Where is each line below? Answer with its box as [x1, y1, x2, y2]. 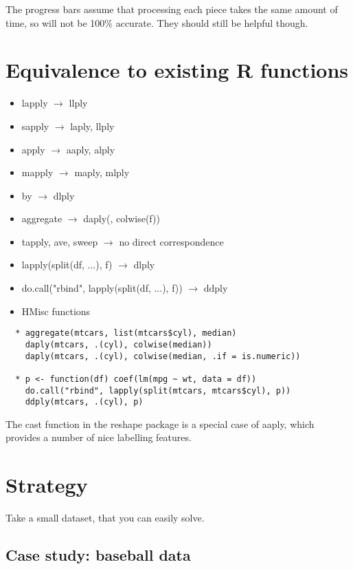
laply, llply [70, 118, 115, 133]
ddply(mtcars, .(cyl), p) [25, 397, 144, 407]
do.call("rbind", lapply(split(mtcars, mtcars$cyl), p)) [25, 385, 291, 396]
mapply [21, 165, 54, 180]
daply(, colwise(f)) [83, 211, 160, 226]
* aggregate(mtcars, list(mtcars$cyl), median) [15, 328, 237, 339]
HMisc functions [21, 303, 91, 318]
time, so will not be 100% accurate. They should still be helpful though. [5, 15, 308, 30]
